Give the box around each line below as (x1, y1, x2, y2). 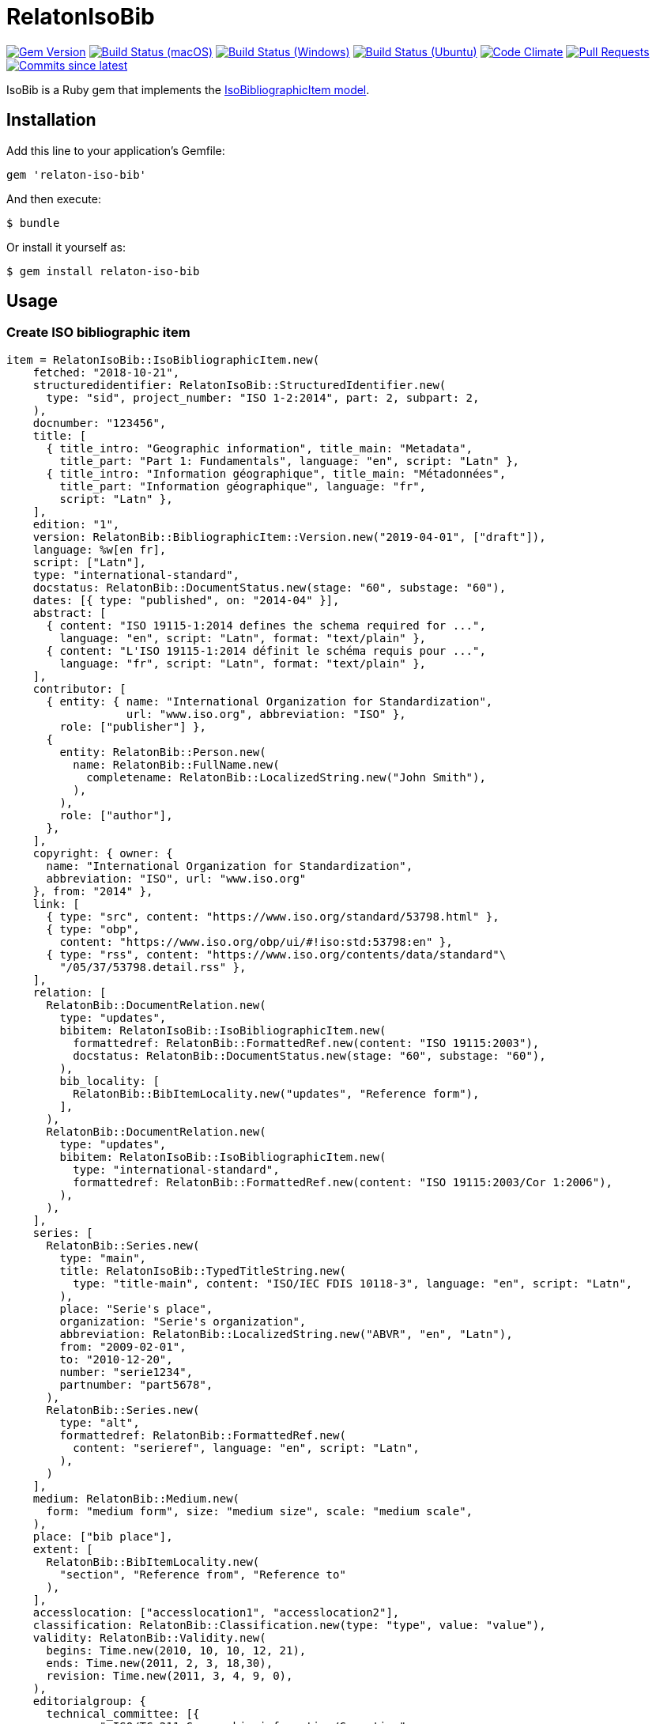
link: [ (32, 897, 80, 910)
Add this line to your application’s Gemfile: (6, 143, 225, 157)
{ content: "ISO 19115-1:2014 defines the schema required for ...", (46, 618, 486, 632)
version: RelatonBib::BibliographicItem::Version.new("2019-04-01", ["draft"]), (32, 530, 546, 543)
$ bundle (6, 216, 60, 229)
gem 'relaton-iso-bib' (6, 168, 147, 181)
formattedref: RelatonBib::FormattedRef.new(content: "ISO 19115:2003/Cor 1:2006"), (73, 1175, 613, 1189)
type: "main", (59, 1251, 147, 1265)
